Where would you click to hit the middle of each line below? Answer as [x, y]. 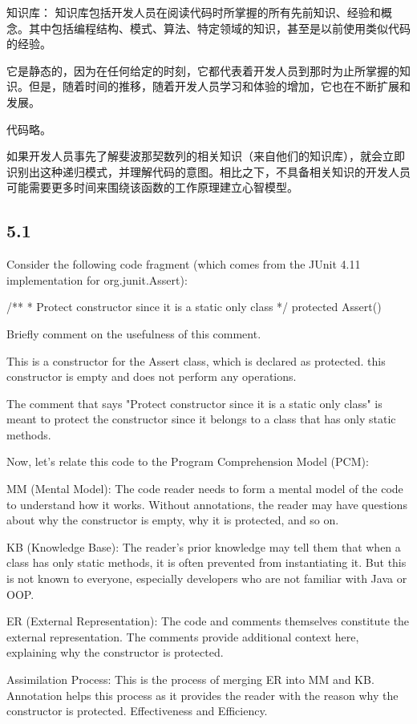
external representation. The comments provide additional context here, [183, 636]
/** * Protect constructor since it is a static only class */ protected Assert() [194, 307]
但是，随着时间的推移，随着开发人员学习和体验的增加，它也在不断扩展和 [219, 86]
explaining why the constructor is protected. [115, 652]
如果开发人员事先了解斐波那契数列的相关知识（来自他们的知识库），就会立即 [206, 156]
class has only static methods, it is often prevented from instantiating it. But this [206, 562]
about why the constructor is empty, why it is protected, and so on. [173, 520]
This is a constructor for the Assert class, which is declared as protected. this [196, 360]
